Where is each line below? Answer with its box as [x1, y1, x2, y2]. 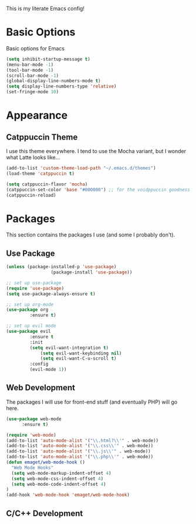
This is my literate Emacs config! [6, 5, 85, 12]
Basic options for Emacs [6, 45, 65, 52]
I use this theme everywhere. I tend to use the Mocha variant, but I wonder [6, 148, 187, 155]
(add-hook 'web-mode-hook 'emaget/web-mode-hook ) [6, 492, 130, 498]
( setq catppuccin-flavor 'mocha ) [6, 181, 88, 187]
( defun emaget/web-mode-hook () [6, 459, 85, 465]
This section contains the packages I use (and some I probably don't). [6, 231, 175, 238]
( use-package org [6, 307, 49, 313]
